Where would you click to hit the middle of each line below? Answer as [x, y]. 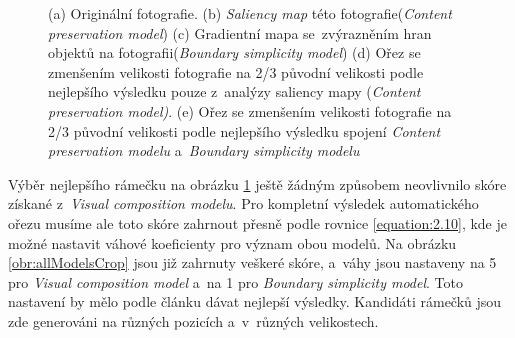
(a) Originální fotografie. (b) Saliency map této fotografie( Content [250, 13]
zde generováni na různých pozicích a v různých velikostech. [193, 320]
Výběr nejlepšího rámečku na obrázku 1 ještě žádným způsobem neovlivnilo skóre [257, 183]
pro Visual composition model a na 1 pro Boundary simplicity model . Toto [235, 281]
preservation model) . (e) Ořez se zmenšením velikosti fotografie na [250, 110]
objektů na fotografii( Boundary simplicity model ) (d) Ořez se [234, 52]
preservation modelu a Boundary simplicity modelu [204, 150]
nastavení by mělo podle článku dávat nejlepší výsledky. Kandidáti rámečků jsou [255, 301]
